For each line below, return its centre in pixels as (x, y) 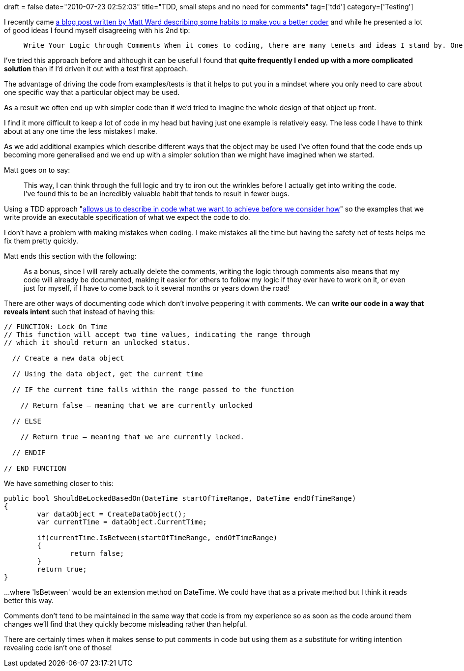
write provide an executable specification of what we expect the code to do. (127, 217)
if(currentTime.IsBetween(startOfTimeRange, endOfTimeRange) (157, 538)
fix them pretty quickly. (41, 241)
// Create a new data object (68, 358)
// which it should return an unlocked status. (97, 342)
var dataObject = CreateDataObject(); (112, 514)
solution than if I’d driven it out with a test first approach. (96, 69)
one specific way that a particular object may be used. (92, 92)
